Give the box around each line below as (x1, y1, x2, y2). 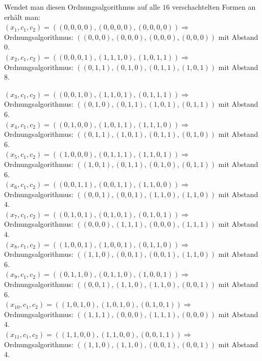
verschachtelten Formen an (172, 2, 256, 12)
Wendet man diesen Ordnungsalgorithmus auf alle (4, 2, 160, 12)
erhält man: (4, 11, 40, 22)
